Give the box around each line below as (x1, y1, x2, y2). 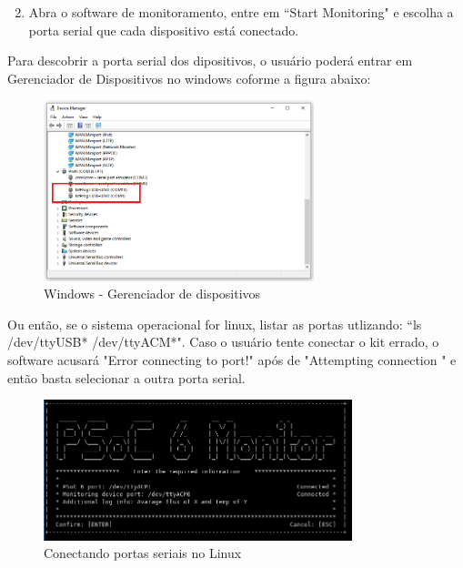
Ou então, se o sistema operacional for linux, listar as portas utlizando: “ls (7, 314, 422, 333)
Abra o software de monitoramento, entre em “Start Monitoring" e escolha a (28, 3, 454, 21)
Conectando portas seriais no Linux (44, 543, 242, 563)
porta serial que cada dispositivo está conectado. (28, 20, 299, 39)
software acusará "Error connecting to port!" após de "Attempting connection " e (7, 350, 457, 369)
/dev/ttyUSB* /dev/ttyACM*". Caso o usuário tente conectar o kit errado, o (7, 332, 439, 351)
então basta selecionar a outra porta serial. (7, 368, 246, 387)
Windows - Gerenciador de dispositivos (44, 284, 261, 303)
